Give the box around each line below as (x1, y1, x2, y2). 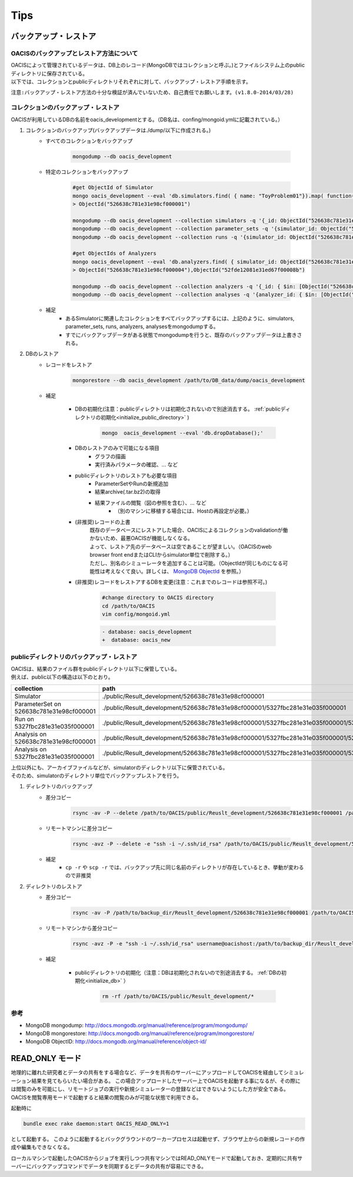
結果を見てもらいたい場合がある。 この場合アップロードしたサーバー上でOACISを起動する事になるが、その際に (31, 1077, 301, 1084)
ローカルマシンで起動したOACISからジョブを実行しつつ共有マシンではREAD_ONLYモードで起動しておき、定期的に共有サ (11, 1155, 303, 1162)
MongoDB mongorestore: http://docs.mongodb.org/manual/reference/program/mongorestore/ (25, 1030, 255, 1037)
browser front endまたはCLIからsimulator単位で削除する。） (89, 551, 234, 558)
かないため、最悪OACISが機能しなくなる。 (89, 535, 194, 542)
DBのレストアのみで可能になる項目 (75, 445, 160, 452)
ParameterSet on (14, 700, 62, 708)
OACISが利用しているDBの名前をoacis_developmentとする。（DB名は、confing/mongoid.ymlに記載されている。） (11, 115, 284, 123)
